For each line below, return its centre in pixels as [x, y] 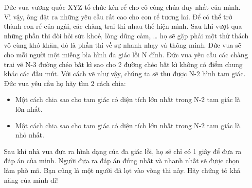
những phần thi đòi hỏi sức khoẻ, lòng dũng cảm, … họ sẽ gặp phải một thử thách [126, 35]
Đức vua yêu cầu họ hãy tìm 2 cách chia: [65, 83]
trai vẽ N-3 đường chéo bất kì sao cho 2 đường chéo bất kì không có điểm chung [123, 64]
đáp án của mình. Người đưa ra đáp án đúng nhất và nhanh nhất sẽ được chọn [122, 161]
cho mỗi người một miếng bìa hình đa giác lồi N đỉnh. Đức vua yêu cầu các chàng [126, 54]
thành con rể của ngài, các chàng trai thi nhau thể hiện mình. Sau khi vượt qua [123, 26]
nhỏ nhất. [30, 135]
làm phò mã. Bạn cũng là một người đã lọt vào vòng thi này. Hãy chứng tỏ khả [122, 170]
